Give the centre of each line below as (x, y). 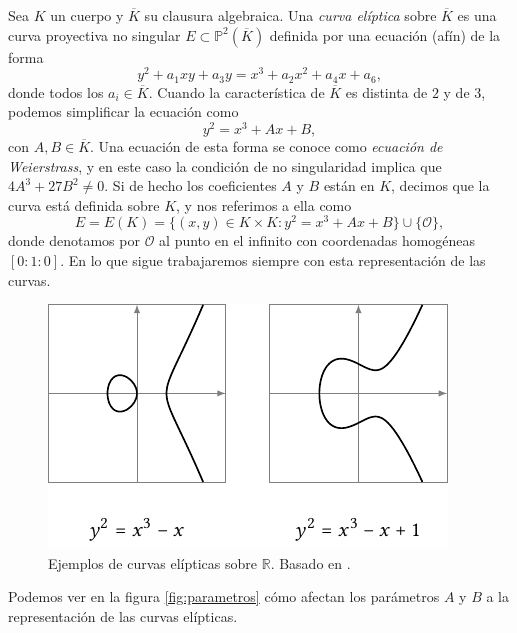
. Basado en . (310, 562)
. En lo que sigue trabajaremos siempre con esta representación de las (273, 260)
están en (349, 185)
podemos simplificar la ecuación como (123, 111)
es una (477, 15)
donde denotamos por (74, 240)
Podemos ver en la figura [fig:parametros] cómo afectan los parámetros (224, 596)
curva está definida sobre (84, 204)
